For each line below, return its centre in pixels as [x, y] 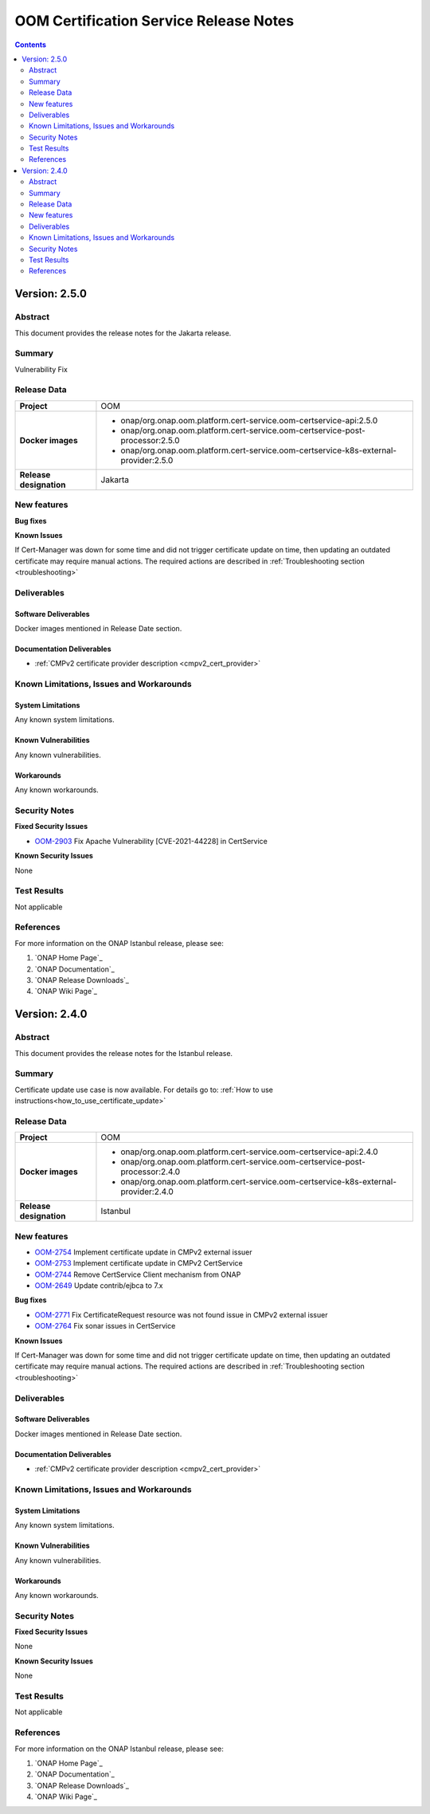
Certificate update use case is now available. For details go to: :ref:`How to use [144, 1090]
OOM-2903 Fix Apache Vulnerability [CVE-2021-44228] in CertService [151, 841]
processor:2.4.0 [150, 1172]
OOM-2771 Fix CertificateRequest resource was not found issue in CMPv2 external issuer [181, 1314]
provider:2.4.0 [147, 1192]
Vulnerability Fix [41, 369]
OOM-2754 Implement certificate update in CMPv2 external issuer [143, 1252]
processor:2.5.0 [150, 440]
